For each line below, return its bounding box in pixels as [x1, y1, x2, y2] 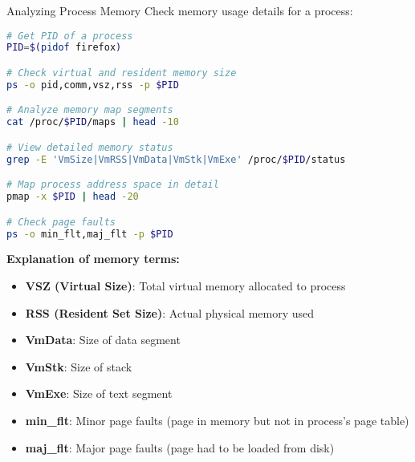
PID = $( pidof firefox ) [6, 42, 122, 54]
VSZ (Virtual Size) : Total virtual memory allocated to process [25, 277, 346, 294]
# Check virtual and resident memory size [6, 67, 237, 79]
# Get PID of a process [6, 30, 133, 42]
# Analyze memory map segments [6, 104, 173, 116]
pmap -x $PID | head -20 [6, 191, 139, 203]
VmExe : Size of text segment [25, 385, 173, 402]
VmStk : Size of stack [25, 358, 132, 375]
